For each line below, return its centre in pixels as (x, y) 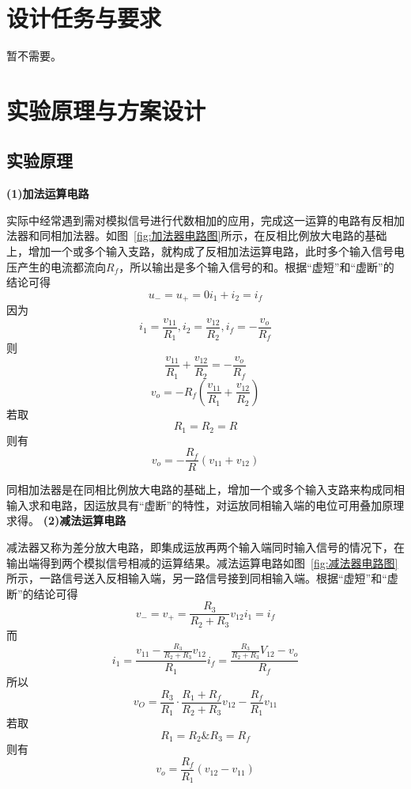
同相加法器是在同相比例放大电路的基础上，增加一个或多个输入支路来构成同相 (205, 489)
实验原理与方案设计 (106, 110)
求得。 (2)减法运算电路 (66, 520)
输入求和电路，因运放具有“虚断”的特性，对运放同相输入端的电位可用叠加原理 (205, 505)
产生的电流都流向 (61, 266)
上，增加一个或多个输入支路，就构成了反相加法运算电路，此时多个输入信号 (200, 251)
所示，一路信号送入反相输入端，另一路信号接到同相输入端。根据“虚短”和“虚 (202, 578)
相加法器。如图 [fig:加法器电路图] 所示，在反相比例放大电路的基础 (219, 235)
